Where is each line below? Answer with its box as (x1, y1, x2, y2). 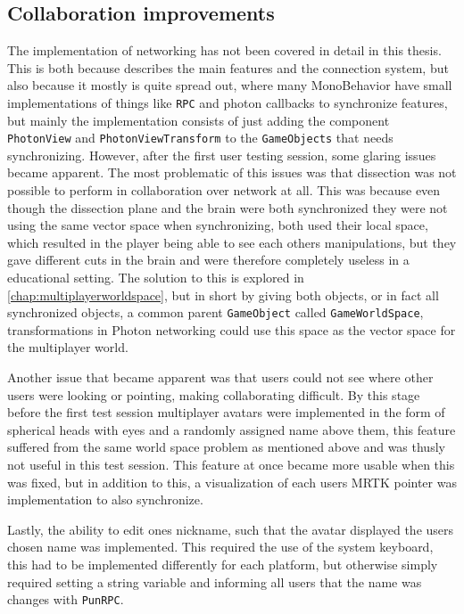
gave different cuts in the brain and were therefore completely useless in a (7, 250, 410, 269)
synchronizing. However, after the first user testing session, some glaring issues (7, 145, 436, 164)
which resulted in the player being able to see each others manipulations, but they (7, 233, 457, 251)
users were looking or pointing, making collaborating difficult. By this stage (7, 385, 420, 404)
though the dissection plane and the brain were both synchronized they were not (7, 198, 448, 217)
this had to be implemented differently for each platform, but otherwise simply (7, 555, 438, 574)
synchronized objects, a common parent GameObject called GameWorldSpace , (7, 303, 424, 322)
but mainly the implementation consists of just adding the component (7, 111, 390, 129)
